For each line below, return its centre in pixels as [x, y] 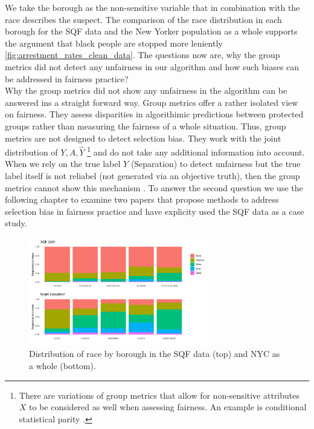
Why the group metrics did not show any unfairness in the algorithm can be [146, 90]
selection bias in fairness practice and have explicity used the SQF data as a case [155, 211]
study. [16, 223]
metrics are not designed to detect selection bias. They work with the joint [143, 138]
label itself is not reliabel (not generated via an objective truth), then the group [152, 175]
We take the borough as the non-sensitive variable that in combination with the [152, 7]
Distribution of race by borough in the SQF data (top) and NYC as [155, 354]
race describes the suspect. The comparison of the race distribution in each [143, 19]
